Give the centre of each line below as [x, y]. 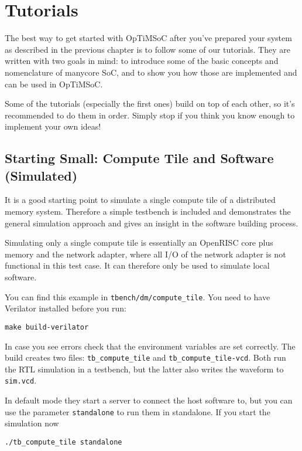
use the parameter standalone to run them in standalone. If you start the [138, 411]
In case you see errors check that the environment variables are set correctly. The [150, 346]
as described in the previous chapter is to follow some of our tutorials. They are [147, 49]
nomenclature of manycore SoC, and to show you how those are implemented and [151, 72]
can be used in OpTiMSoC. [54, 84]
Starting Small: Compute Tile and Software [139, 158]
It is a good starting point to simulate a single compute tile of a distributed [140, 200]
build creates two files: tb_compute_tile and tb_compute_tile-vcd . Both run [145, 357]
